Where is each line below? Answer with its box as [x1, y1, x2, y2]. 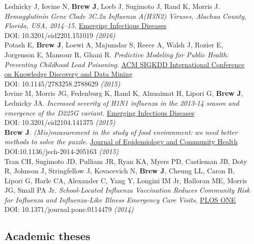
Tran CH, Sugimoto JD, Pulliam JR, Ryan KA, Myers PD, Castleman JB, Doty [4, 156, 247, 166]
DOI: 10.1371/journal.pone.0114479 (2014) [4, 204, 134, 214]
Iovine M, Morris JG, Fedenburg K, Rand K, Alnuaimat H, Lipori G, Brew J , [4, 88, 243, 98]
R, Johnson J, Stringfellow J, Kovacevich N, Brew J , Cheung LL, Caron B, [4, 165, 235, 176]
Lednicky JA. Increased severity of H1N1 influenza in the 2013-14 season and [4, 97, 239, 108]
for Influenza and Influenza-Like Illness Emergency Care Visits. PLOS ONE [4, 194, 236, 204]
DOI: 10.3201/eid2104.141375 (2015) [4, 117, 115, 127]
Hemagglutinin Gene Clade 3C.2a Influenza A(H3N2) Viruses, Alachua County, [4, 10, 247, 21]
